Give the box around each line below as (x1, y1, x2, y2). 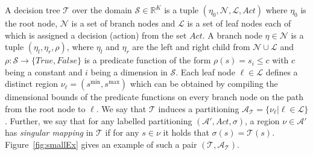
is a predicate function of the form (84, 54, 211, 66)
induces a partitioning (158, 102, 239, 115)
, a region (245, 114, 280, 127)
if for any (105, 126, 139, 139)
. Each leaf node (175, 65, 235, 78)
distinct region (5, 77, 58, 90)
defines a (265, 65, 298, 78)
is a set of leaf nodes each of (187, 17, 291, 29)
